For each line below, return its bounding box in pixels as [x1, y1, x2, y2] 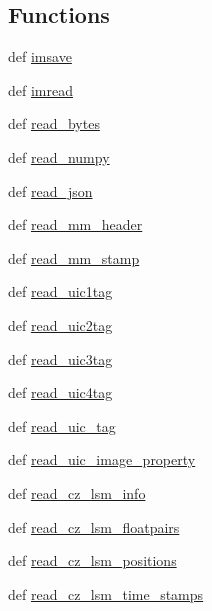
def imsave [8, 46, 72, 67]
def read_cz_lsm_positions [8, 550, 177, 571]
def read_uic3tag [8, 348, 113, 369]
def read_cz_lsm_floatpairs [8, 516, 180, 537]
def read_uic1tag [8, 281, 113, 302]
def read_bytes [8, 113, 100, 134]
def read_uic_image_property [8, 449, 196, 470]
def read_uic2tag [8, 314, 113, 335]
